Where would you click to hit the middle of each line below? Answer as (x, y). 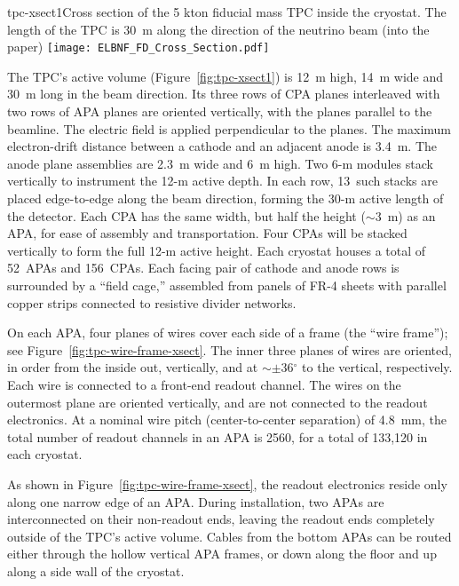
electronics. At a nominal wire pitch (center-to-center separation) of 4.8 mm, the (227, 420)
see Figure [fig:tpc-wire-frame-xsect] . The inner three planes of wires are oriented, (229, 349)
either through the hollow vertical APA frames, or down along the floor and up (222, 554)
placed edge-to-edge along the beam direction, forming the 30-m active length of (226, 198)
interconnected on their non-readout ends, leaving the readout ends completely (221, 519)
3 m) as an (405, 215)
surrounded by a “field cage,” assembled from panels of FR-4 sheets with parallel (227, 285)
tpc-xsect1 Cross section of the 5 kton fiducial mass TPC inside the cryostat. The (227, 12)
